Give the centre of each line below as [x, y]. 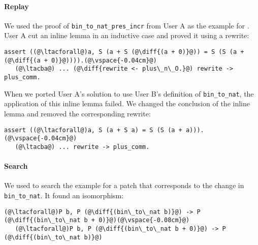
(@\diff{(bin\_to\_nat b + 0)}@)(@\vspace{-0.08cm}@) [97, 220]
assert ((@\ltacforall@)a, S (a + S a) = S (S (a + [93, 130]
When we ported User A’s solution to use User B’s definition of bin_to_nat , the [129, 93]
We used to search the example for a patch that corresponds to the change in [124, 185]
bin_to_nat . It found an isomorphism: [64, 195]
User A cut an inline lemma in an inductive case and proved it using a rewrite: [127, 35]
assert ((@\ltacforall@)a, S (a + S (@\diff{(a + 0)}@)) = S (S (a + [124, 52]
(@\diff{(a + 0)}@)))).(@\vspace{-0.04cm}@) [80, 60]
